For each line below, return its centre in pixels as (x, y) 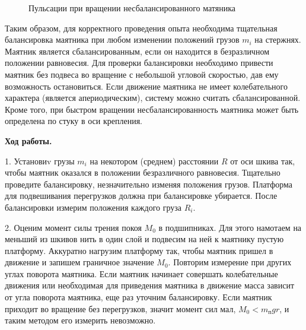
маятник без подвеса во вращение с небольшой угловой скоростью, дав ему (142, 74)
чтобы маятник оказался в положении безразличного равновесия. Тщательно (143, 172)
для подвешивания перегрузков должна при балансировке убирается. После (141, 196)
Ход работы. (28, 140)
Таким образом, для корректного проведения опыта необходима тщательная (141, 28)
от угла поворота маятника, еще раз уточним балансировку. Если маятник (138, 297)
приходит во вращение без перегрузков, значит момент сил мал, (120, 308)
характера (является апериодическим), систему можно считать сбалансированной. (153, 98)
